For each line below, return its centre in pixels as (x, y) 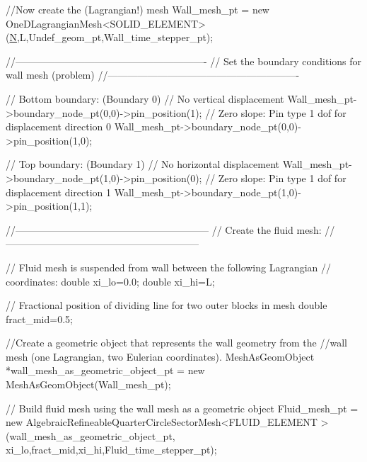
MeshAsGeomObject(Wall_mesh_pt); (88, 384)
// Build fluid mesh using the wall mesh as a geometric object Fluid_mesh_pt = (182, 408)
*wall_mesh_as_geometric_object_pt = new (105, 370)
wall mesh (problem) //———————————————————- (153, 75)
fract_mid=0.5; (39, 319)
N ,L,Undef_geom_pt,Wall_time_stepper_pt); (111, 37)
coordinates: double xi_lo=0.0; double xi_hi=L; (110, 281)
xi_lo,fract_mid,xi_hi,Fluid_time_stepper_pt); (111, 450)
